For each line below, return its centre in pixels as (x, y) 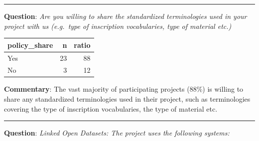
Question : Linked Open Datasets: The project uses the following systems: (117, 133)
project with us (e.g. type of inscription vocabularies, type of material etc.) (118, 26)
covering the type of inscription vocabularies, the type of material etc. (111, 108)
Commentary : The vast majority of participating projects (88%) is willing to (124, 89)
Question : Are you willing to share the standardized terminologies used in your (126, 16)
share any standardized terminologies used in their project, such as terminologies (127, 99)
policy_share (30, 45)
